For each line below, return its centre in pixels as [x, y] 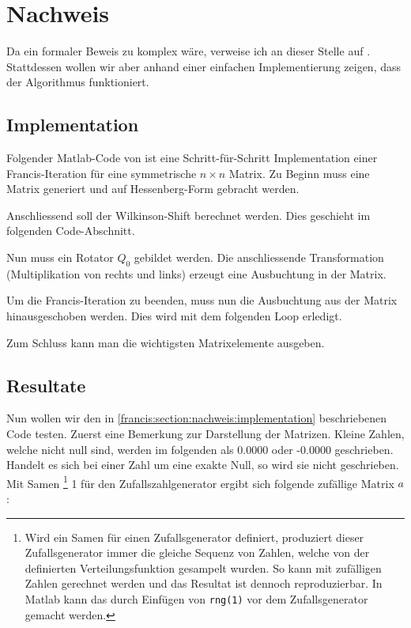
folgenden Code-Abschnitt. [71, 231]
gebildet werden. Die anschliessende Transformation [259, 257]
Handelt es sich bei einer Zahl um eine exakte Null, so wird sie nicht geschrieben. [203, 465]
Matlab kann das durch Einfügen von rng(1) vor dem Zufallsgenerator [196, 599]
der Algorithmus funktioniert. [78, 82]
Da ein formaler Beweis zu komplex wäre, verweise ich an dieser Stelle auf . [189, 51]
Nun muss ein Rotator [60, 257]
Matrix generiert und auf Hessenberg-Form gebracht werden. [153, 189]
